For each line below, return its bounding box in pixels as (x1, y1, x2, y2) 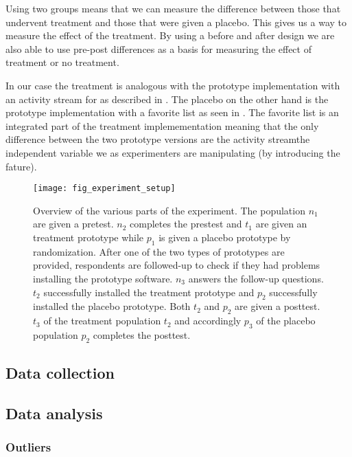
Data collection (5, 362, 115, 383)
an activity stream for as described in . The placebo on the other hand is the (5, 91, 329, 106)
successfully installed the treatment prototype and (43, 285, 255, 299)
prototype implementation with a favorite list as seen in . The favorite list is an (5, 105, 339, 120)
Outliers (5, 438, 51, 456)
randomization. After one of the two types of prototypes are (33, 244, 285, 258)
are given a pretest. (33, 216, 114, 231)
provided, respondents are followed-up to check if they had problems (33, 258, 320, 272)
